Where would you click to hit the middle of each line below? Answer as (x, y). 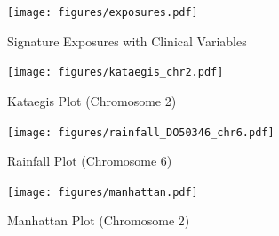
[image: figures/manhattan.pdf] (103, 192)
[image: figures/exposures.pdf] (103, 12)
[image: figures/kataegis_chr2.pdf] (116, 73)
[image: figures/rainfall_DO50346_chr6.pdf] (141, 132)
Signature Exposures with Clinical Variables (127, 41)
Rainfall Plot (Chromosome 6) (90, 161)
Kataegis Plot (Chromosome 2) (92, 100)
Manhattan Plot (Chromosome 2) (99, 220)
